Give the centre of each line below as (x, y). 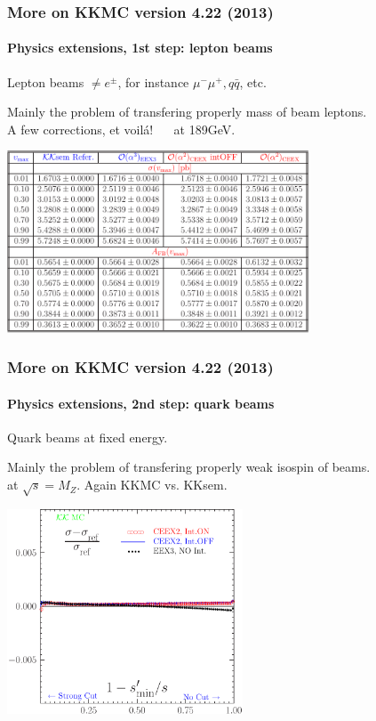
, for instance (153, 81)
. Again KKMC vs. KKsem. (152, 485)
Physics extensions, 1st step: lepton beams (140, 48)
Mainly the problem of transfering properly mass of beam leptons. (187, 112)
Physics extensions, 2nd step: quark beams (141, 403)
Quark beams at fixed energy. (88, 437)
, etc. (253, 81)
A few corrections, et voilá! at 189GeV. (121, 129)
